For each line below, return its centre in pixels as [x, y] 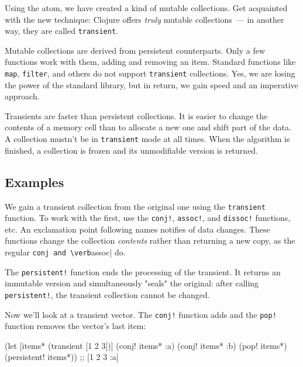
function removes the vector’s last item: [75, 326]
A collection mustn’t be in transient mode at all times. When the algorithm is [147, 139]
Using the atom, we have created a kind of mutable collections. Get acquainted [146, 8]
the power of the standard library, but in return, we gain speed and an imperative [151, 84]
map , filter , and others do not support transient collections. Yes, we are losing [150, 73]
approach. [22, 96]
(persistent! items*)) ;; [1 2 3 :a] [62, 357]
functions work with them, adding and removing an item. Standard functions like [150, 62]
